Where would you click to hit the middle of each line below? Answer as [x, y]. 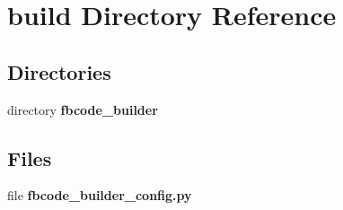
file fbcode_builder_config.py [100, 195]
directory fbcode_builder [83, 109]
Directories [59, 71]
